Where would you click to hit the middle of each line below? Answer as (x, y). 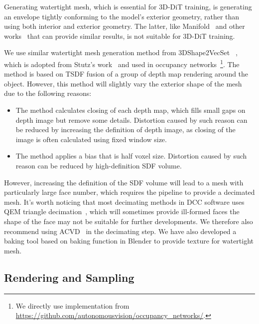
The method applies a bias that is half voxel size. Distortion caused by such (131, 156)
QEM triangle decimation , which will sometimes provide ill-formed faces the (122, 211)
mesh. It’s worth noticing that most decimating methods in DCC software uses (124, 202)
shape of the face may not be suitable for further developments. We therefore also (129, 221)
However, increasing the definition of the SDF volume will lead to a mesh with (124, 182)
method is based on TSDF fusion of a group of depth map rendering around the (126, 74)
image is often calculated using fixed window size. (91, 139)
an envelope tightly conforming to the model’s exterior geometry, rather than (122, 16)
